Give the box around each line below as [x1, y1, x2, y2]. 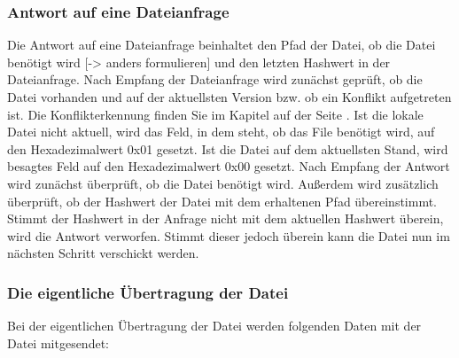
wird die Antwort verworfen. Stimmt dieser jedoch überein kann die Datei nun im [7, 226, 450, 245]
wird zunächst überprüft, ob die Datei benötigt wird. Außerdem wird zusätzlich [7, 174, 439, 192]
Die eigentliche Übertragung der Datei [7, 281, 289, 303]
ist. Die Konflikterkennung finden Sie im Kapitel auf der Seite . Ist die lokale [7, 105, 424, 123]
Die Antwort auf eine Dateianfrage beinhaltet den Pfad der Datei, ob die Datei [7, 35, 436, 54]
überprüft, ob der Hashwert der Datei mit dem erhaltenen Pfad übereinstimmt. [7, 191, 438, 210]
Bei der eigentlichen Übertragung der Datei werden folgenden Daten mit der [7, 316, 422, 335]
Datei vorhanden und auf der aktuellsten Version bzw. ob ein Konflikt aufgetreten [7, 88, 452, 105]
